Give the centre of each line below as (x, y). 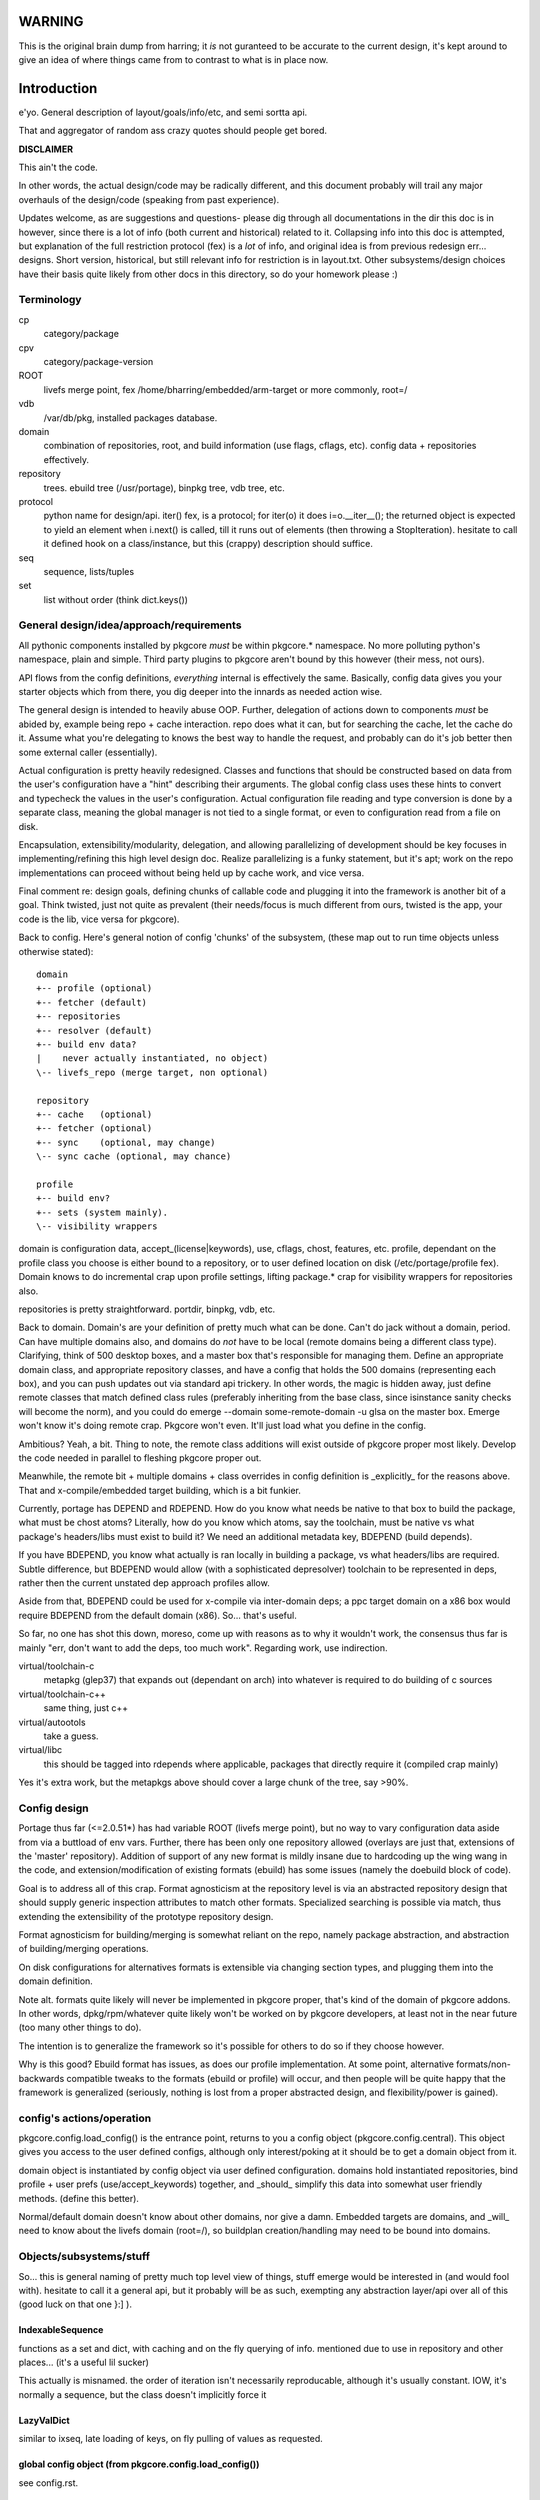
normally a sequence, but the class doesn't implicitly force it (142, 2394)
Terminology (50, 300)
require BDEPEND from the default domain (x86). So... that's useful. (157, 1615)
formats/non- (484, 2064)
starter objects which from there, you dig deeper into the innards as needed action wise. (200, 691)
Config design (53, 1808)
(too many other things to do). (80, 2027)
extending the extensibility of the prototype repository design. (146, 1916)
